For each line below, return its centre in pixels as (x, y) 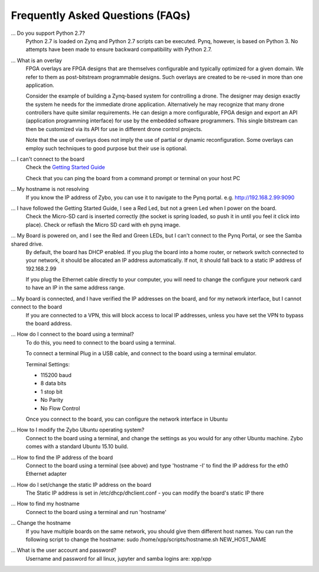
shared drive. (27, 244)
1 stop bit (51, 391)
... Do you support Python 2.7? (48, 33)
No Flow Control (60, 408)
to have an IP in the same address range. (75, 288)
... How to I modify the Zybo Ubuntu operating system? (78, 430)
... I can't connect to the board (48, 159)
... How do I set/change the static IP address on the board (81, 485)
